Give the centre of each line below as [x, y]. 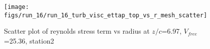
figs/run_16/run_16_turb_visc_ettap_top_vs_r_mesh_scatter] [106, 15]
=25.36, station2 [29, 40]
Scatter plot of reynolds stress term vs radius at [77, 31]
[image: [17, 7]
